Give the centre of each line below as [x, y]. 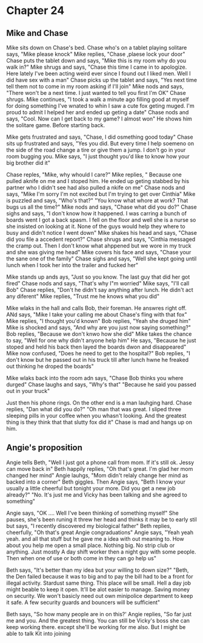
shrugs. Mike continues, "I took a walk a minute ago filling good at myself [98, 99]
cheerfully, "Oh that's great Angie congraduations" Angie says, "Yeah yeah [100, 532]
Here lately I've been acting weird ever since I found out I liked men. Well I [98, 73]
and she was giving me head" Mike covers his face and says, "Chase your [99, 252]
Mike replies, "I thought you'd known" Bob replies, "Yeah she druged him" [98, 321]
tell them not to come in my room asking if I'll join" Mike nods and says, [95, 86]
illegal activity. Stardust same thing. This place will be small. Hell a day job [99, 583]
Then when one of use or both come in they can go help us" [81, 558]
